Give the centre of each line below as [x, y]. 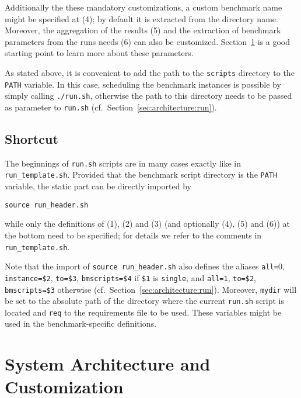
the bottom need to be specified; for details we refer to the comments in [133, 235]
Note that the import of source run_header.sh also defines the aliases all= [141, 266]
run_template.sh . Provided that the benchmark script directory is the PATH [141, 174]
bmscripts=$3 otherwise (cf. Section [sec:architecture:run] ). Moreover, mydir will [151, 289]
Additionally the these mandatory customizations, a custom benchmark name [143, 7]
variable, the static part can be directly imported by [98, 186]
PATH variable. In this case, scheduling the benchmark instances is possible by [143, 84]
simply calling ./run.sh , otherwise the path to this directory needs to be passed [148, 96]
